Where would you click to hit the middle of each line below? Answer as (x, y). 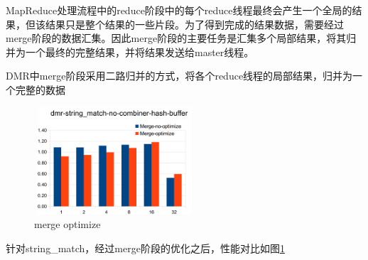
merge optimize (67, 224)
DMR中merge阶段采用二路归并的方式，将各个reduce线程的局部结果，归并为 (179, 76)
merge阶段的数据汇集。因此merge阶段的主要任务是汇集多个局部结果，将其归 (181, 38)
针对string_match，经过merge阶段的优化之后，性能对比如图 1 (145, 248)
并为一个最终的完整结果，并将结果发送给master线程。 (130, 52)
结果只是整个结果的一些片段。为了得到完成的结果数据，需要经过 (194, 24)
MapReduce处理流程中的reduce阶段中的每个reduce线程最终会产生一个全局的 (179, 10)
